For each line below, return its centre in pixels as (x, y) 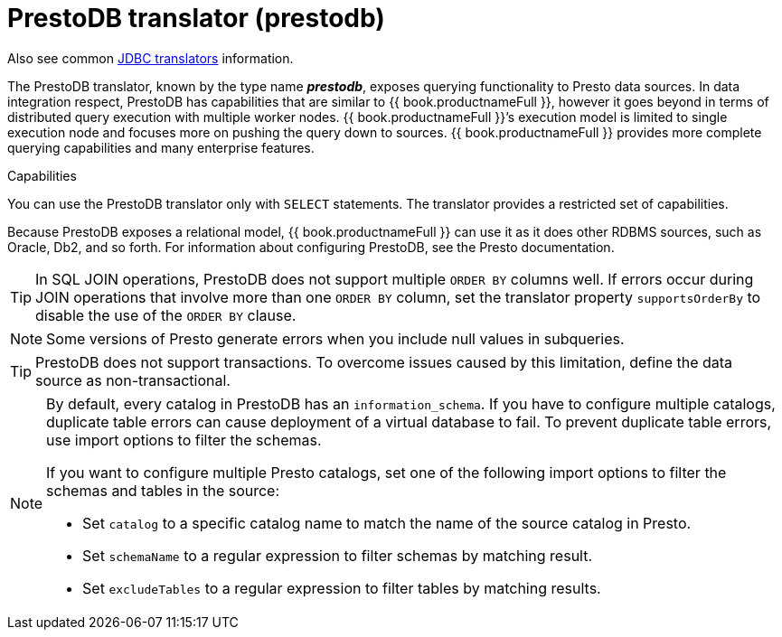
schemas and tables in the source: (163, 490)
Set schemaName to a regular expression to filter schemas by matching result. (338, 555)
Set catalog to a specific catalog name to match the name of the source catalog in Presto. (387, 523)
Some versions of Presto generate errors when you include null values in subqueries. (335, 338)
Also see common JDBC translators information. (151, 58)
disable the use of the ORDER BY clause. (166, 315)
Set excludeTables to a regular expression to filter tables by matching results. (342, 588)
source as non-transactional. (133, 380)
